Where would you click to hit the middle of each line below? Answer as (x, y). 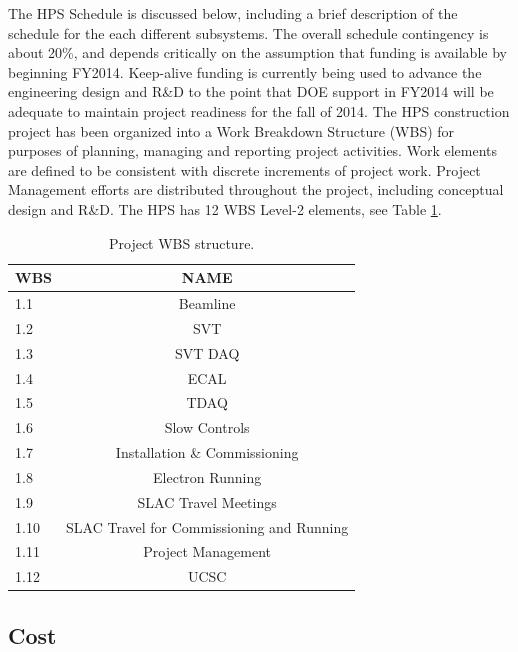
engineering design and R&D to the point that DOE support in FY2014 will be (251, 91)
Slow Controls (207, 427)
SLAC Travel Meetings (207, 501)
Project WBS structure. (181, 242)
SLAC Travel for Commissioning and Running (207, 526)
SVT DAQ (207, 352)
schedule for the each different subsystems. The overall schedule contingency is (248, 32)
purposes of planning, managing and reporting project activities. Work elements (253, 150)
